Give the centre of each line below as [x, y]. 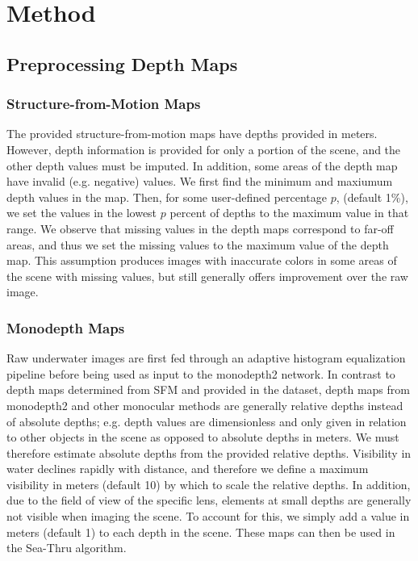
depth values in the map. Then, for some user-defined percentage [167, 197]
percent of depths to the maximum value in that [289, 213]
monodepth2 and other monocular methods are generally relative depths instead [205, 405]
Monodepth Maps [66, 327]
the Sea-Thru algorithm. [67, 548]
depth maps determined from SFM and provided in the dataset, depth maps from [208, 389]
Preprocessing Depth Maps [122, 63]
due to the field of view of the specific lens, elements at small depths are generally [209, 500]
